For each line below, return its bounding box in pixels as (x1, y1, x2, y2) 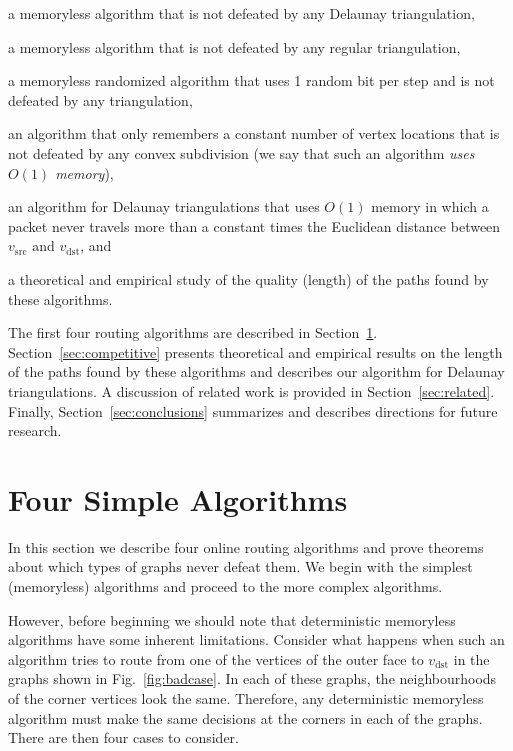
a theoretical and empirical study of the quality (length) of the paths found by (8, 268, 489, 289)
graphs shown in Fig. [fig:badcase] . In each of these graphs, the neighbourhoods (8, 668, 497, 689)
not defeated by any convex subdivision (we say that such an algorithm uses (8, 142, 475, 163)
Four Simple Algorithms (8, 478, 348, 519)
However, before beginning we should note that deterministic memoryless (8, 609, 456, 630)
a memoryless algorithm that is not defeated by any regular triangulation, (8, 36, 461, 57)
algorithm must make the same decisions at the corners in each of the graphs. (8, 707, 483, 728)
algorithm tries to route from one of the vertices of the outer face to (8, 648, 424, 669)
